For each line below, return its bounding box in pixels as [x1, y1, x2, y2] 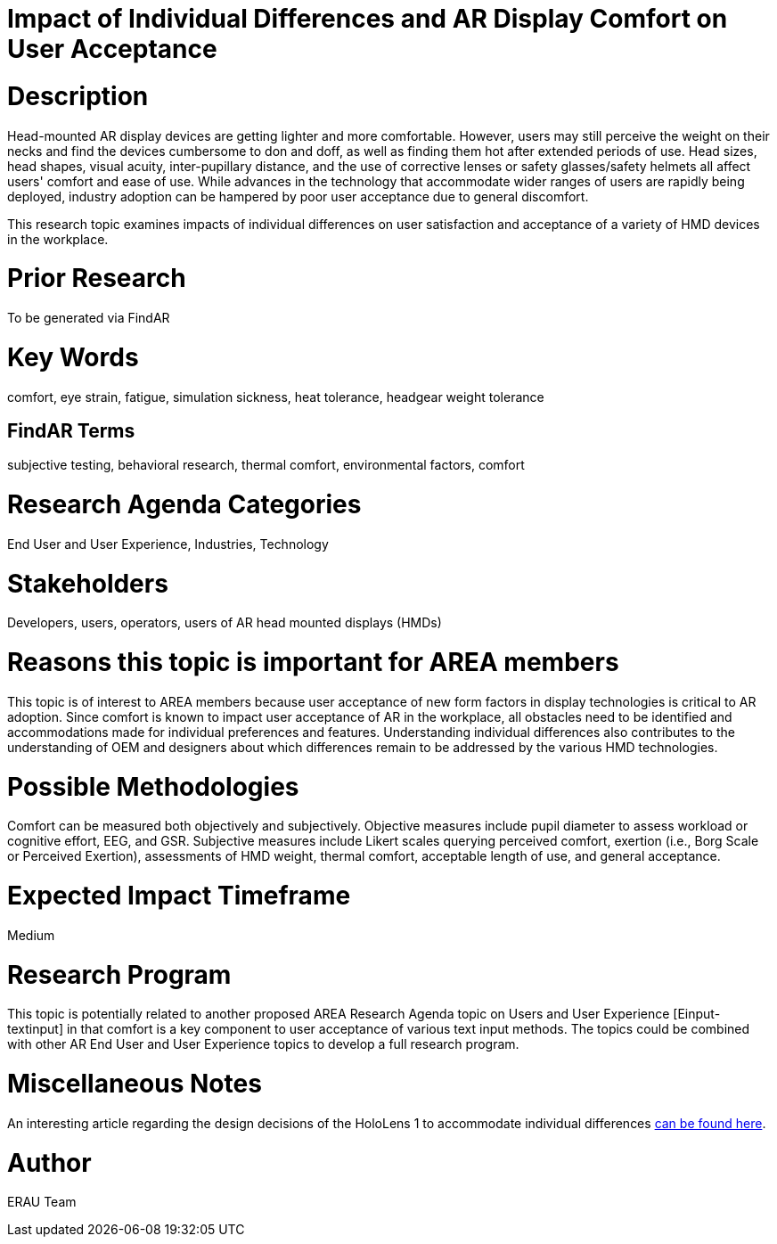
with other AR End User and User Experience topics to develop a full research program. [7, 1036, 519, 1052]
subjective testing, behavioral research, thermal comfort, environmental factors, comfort [7, 457, 525, 473]
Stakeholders [7, 568, 168, 599]
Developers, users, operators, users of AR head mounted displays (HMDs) [7, 615, 442, 631]
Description [7, 80, 149, 111]
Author [7, 1147, 92, 1178]
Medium [7, 927, 55, 943]
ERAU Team [7, 1194, 77, 1210]
